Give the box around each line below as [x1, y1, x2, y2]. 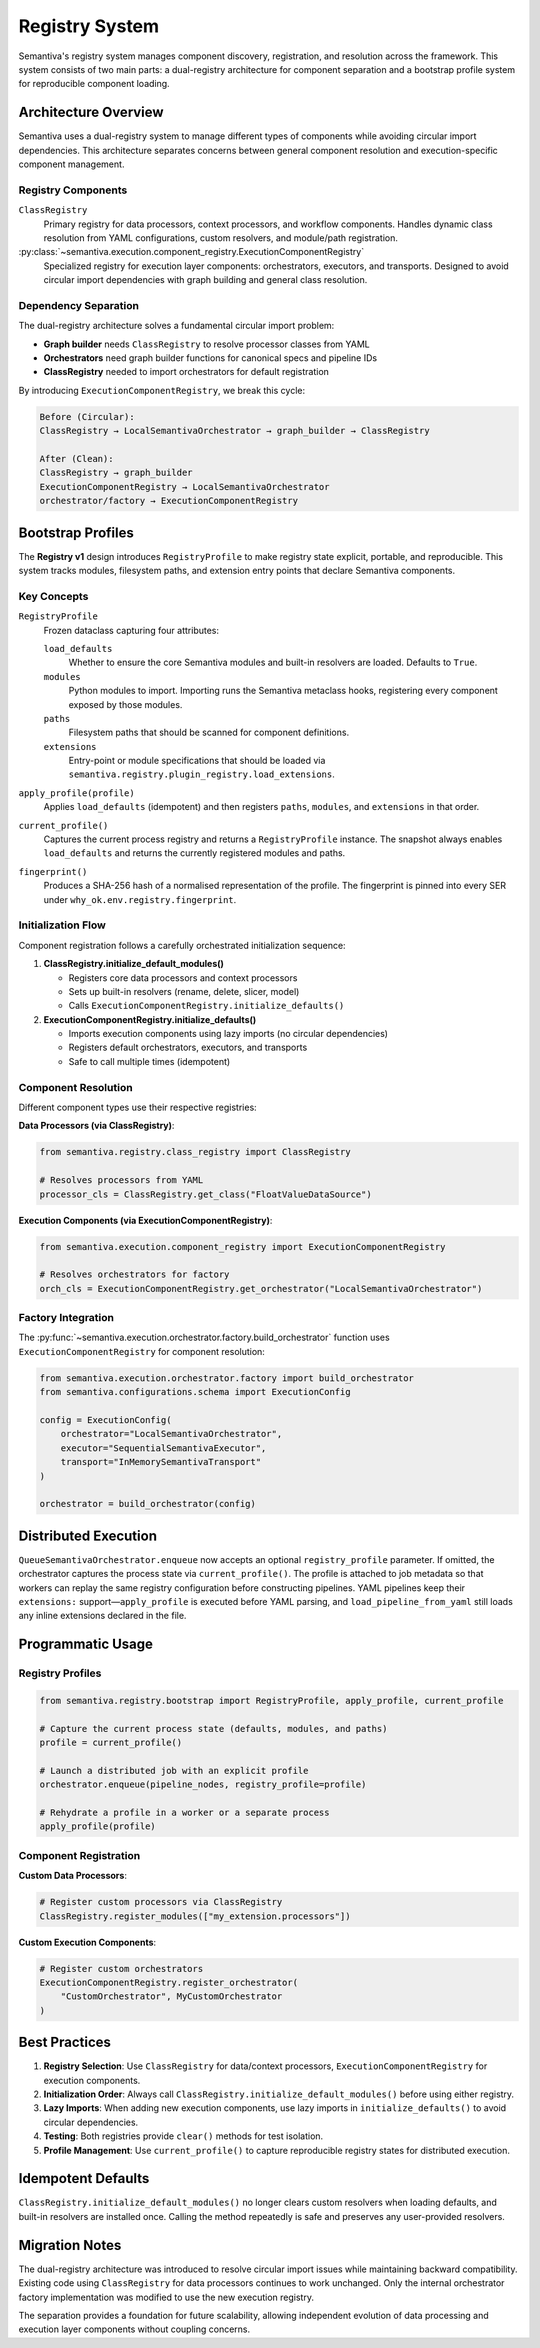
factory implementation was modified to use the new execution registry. [18, 2291, 315, 2303]
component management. [18, 158, 125, 170]
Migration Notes [18, 2236, 122, 2254]
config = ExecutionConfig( [39, 1414, 172, 1425]
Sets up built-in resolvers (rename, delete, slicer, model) [68, 985, 300, 997]
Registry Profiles [18, 1666, 102, 1680]
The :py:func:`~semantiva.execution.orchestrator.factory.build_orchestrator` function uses [18, 1331, 390, 1344]
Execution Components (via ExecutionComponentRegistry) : [18, 1214, 273, 1226]
